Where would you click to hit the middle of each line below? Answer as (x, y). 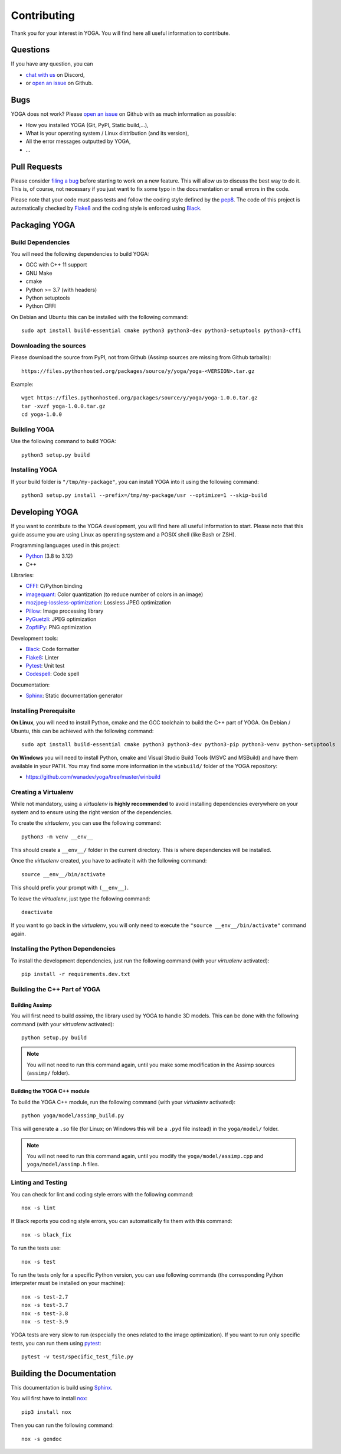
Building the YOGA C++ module (50, 1091)
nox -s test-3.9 (45, 1321)
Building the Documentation (63, 1373)
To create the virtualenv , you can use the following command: (86, 823)
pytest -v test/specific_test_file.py (78, 1357)
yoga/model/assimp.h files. (63, 1164)
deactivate (37, 912)
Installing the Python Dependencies (63, 949)
